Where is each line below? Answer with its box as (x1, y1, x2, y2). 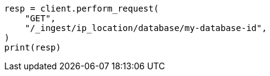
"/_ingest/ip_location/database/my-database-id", (24, 23, 267, 33)
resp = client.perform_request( (4, 4, 159, 13)
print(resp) (4, 43, 61, 52)
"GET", (24, 13, 56, 23)
